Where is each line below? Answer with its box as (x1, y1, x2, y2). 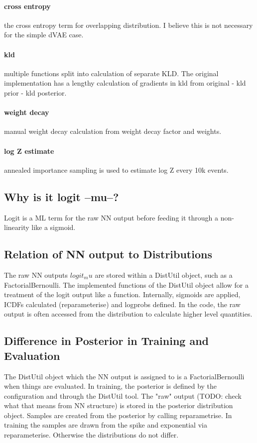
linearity (4, 222, 29, 232)
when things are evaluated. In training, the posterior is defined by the (4, 381, 217, 391)
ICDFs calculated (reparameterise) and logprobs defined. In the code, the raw (4, 299, 241, 309)
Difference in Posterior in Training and (4, 333, 209, 348)
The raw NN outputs (4, 269, 68, 280)
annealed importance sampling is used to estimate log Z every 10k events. (4, 164, 229, 175)
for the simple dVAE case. (4, 29, 84, 40)
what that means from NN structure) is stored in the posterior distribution (4, 400, 233, 411)
